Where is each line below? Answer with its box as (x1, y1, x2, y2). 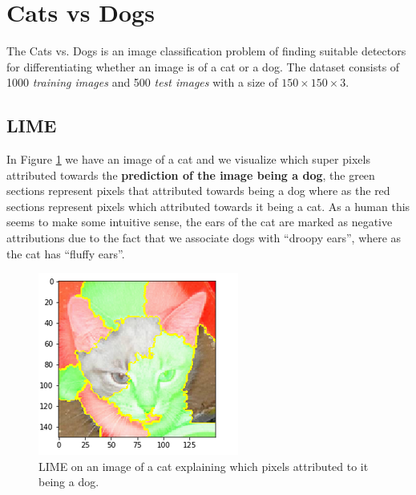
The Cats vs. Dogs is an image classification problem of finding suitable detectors (6, 43, 406, 59)
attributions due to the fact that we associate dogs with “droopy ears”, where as (6, 229, 402, 246)
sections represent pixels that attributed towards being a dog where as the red (6, 182, 390, 199)
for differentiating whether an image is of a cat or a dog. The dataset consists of (6, 58, 400, 75)
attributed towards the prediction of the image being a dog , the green (6, 166, 375, 183)
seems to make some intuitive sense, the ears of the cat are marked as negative (6, 213, 393, 230)
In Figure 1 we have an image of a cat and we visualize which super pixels (6, 151, 370, 168)
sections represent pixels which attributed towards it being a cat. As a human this (6, 197, 410, 214)
